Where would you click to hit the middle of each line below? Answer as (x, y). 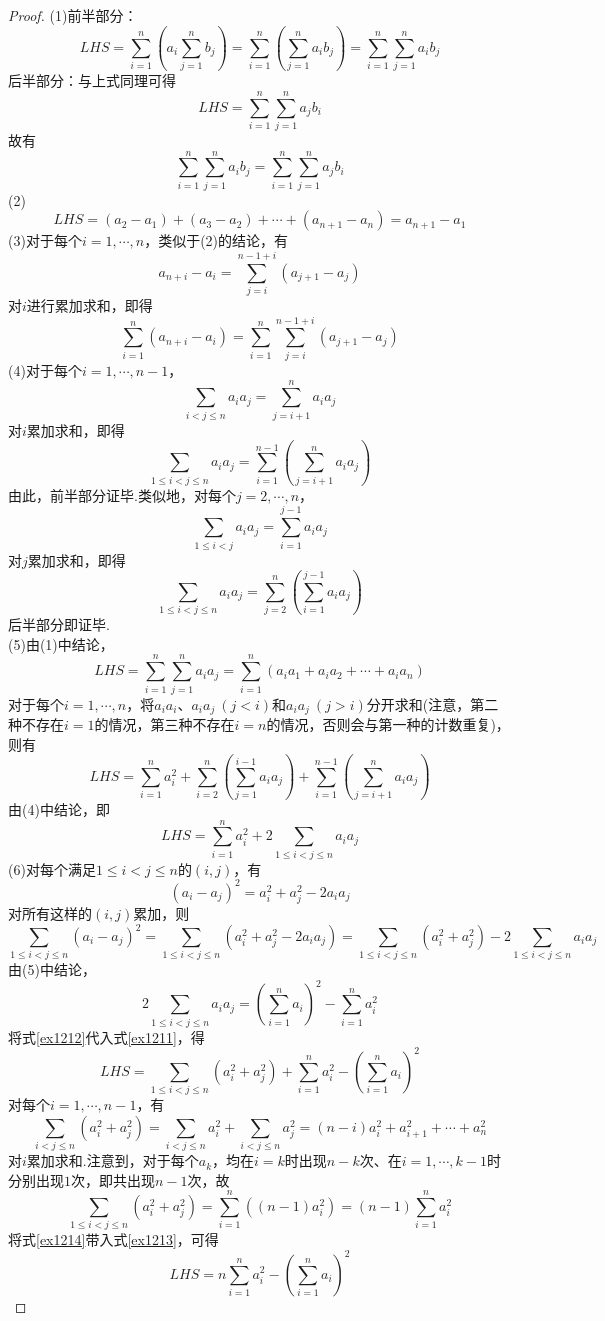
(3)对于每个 (45, 240)
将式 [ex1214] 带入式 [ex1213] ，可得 (113, 1239)
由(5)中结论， (52, 969)
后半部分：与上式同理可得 (92, 80)
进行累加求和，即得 (89, 305)
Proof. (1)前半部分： (73, 15)
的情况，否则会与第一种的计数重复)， (388, 724)
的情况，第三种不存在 (164, 724)
